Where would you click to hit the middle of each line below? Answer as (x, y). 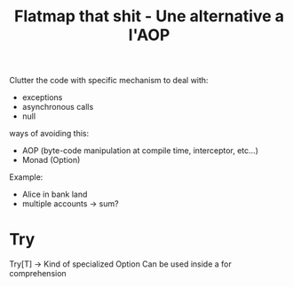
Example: (26, 177)
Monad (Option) (51, 160)
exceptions (42, 97)
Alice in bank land (55, 194)
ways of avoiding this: (49, 134)
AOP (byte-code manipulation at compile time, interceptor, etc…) (140, 151)
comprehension (38, 274)
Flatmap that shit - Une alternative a (149, 16)
